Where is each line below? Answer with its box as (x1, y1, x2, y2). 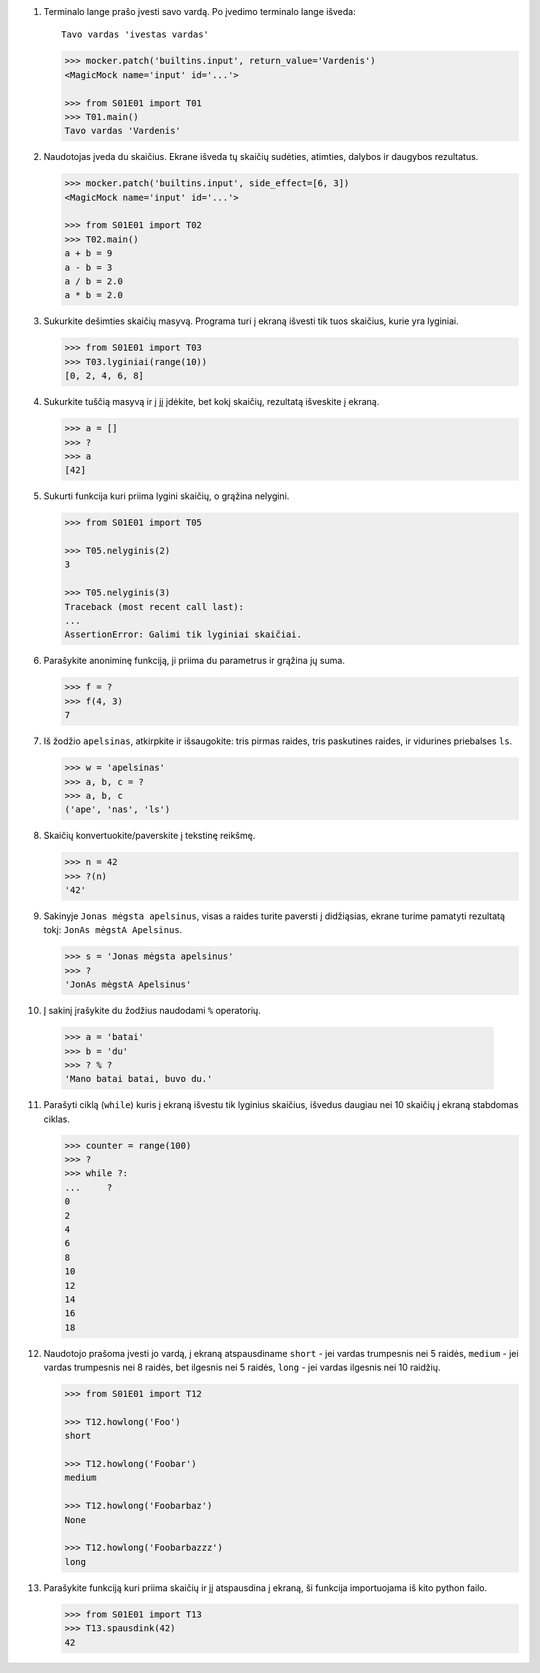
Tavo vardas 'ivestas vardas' (61, 29, 210, 40)
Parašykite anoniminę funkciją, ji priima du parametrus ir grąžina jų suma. (43, 655, 345, 667)
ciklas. (43, 1113, 70, 1125)
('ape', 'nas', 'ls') (64, 804, 171, 815)
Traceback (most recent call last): (64, 601, 245, 612)
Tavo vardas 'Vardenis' (64, 125, 182, 137)
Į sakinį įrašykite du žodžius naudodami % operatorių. (43, 1005, 262, 1017)
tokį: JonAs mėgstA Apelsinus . (43, 924, 183, 936)
